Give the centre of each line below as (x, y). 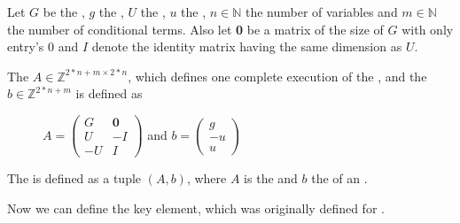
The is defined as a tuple (74, 178)
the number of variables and (322, 12)
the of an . (339, 178)
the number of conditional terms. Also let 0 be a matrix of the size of (195, 29)
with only (428, 29)
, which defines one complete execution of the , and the (277, 76)
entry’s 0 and (43, 46)
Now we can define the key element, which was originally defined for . (196, 208)
